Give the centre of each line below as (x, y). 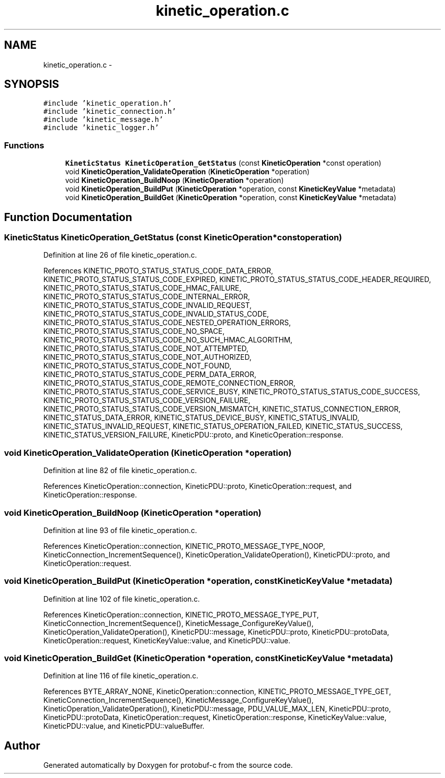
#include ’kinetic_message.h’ (103, 120)
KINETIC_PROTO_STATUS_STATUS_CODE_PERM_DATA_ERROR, (150, 375)
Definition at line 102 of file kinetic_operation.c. (122, 599)
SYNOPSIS (32, 84)
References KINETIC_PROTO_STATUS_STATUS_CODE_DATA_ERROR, (158, 271)
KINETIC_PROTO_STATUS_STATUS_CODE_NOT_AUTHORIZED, (148, 357)
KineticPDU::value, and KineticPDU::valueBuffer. (124, 726)
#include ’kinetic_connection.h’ (110, 112)
